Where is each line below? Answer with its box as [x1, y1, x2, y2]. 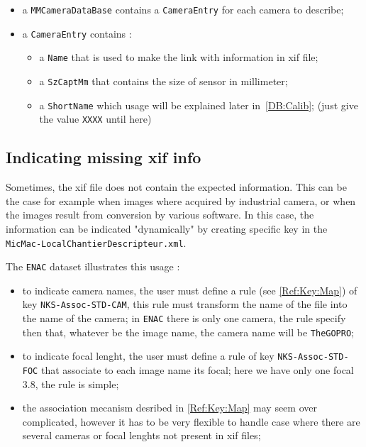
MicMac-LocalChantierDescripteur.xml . [6, 235, 187, 250]
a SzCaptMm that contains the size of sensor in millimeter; [39, 73, 288, 88]
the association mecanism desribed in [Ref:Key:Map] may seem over [22, 400, 317, 415]
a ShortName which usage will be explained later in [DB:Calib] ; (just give [39, 97, 358, 112]
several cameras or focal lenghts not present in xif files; [22, 428, 261, 443]
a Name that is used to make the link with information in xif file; [39, 50, 318, 65]
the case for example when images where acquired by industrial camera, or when [6, 193, 356, 208]
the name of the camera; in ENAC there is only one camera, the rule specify [22, 311, 346, 326]
